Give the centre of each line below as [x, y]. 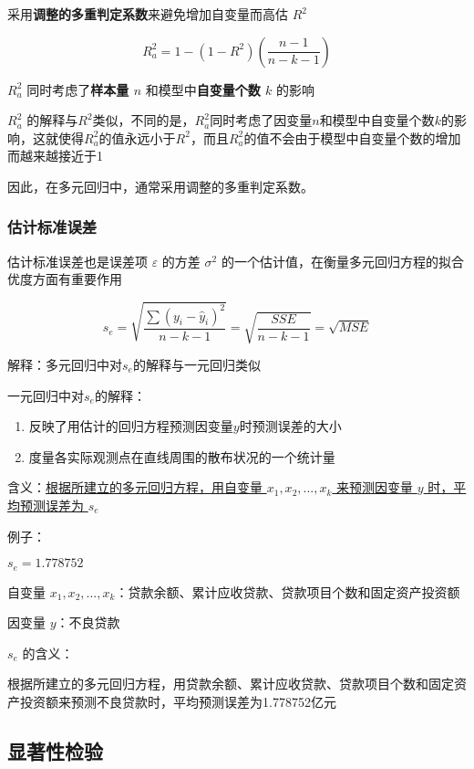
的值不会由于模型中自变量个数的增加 [352, 137]
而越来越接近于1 [55, 156]
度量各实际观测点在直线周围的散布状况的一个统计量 [182, 456]
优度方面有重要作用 [65, 279]
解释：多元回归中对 [65, 364]
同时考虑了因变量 [261, 120]
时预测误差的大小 [290, 426]
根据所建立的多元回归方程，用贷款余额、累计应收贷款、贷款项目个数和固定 [231, 684]
